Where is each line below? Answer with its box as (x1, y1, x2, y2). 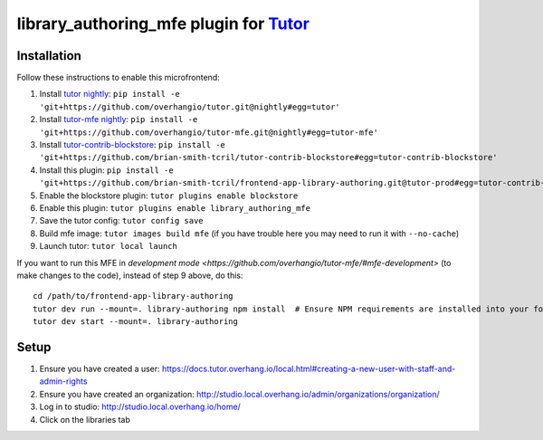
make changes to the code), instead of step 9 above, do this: (16, 270, 243, 281)
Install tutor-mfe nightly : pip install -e (39, 114, 198, 125)
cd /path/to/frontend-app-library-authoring (33, 291, 234, 301)
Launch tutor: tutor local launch (39, 241, 178, 252)
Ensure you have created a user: (39, 363, 160, 374)
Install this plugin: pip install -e (39, 164, 174, 176)
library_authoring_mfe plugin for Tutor (16, 14, 310, 33)
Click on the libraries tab (39, 414, 131, 425)
